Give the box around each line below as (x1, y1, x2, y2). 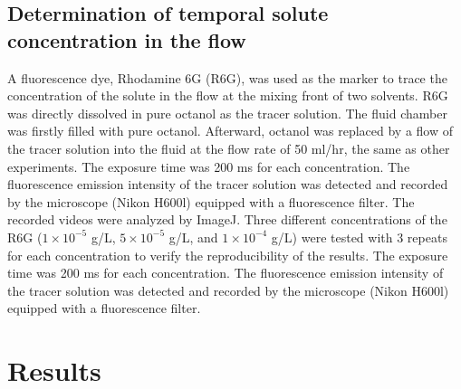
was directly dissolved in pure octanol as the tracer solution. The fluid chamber (7, 103, 447, 122)
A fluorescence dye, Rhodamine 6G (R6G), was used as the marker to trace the (7, 68, 447, 87)
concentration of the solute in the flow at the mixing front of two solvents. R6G (7, 86, 448, 105)
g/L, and (168, 227, 218, 246)
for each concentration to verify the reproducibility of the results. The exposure (7, 245, 448, 264)
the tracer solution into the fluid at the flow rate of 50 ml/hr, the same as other (7, 138, 450, 157)
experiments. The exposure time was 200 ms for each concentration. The (7, 157, 410, 176)
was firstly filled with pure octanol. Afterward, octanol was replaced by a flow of (7, 121, 453, 140)
